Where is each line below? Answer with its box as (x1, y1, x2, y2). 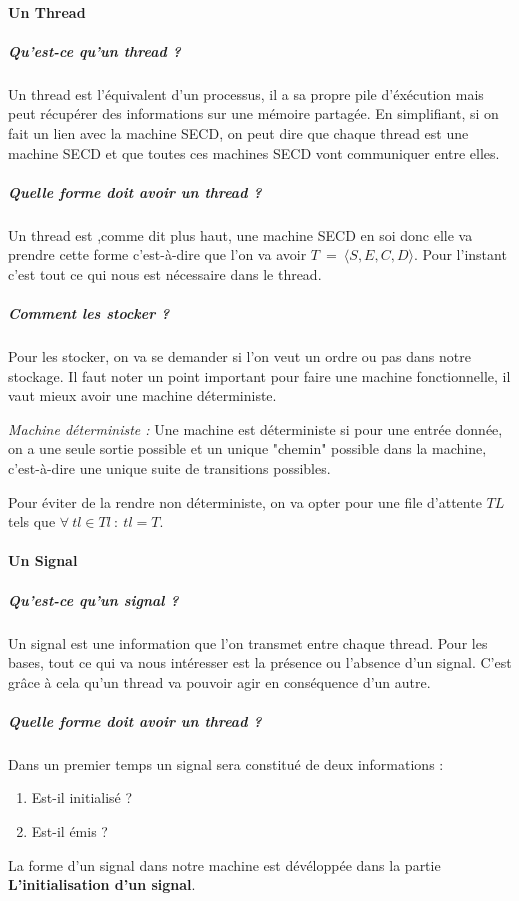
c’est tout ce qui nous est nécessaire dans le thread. (8, 263, 322, 284)
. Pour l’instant (413, 244, 507, 265)
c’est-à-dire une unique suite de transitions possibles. (8, 458, 331, 478)
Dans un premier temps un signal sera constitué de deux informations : (8, 753, 444, 774)
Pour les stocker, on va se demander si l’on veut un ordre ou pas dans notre (8, 346, 471, 367)
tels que (8, 511, 56, 532)
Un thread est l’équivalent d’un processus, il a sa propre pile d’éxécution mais (8, 83, 484, 104)
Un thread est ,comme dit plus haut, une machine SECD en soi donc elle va (8, 224, 473, 245)
